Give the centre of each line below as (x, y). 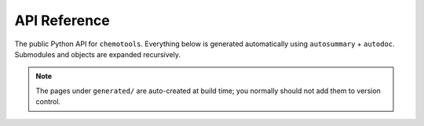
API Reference (62, 20)
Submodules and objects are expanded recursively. (97, 54)
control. (48, 102)
